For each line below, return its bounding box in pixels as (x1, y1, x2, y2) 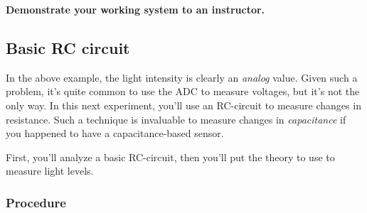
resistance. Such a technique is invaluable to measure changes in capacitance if (6, 111, 346, 126)
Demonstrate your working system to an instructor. (6, 2, 265, 16)
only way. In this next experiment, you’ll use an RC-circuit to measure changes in (6, 97, 361, 112)
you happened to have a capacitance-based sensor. (6, 126, 224, 141)
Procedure (6, 193, 66, 211)
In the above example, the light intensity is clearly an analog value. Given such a (6, 70, 358, 84)
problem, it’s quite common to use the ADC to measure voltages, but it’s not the (6, 84, 360, 99)
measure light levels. (6, 163, 94, 178)
